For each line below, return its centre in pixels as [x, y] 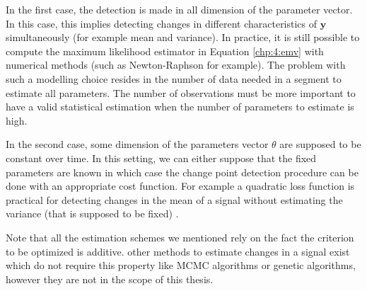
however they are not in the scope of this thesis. [110, 279]
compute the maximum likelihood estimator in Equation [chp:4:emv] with [165, 51]
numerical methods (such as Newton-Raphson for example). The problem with [176, 65]
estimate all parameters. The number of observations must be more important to [181, 92]
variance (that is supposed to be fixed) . [92, 213]
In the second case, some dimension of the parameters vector [137, 144]
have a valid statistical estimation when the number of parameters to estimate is [180, 107]
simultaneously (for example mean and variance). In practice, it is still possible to [183, 37]
